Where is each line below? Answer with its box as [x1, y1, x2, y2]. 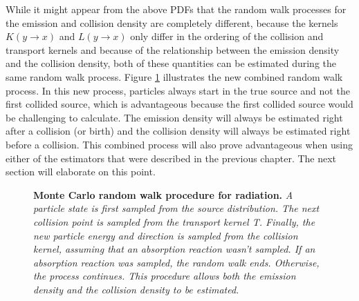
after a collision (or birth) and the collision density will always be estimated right [6, 124, 351, 138]
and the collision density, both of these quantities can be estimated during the [6, 56, 337, 70]
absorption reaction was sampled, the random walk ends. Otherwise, [33, 255, 320, 269]
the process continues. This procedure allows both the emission [33, 269, 296, 283]
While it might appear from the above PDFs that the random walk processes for [6, 2, 347, 16]
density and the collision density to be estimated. [33, 282, 239, 296]
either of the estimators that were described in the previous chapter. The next [6, 150, 337, 165]
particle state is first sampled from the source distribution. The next [33, 201, 320, 215]
